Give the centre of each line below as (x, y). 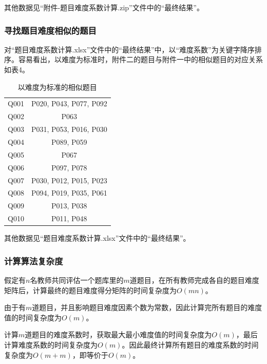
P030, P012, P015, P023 (69, 180)
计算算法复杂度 (34, 261)
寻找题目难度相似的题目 (50, 30)
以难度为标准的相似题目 (57, 87)
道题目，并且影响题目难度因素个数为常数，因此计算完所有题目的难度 (147, 307)
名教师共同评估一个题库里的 (77, 280)
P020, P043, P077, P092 (69, 103)
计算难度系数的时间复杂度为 (51, 344)
